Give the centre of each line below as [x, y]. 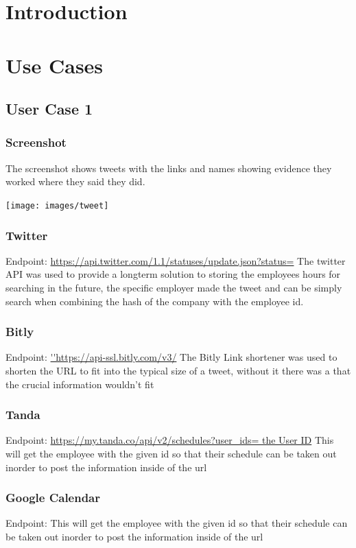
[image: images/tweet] [57, 205]
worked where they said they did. [75, 181]
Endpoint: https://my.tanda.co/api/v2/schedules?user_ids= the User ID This [170, 440]
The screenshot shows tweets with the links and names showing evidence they [169, 168]
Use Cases [55, 65]
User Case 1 [49, 109]
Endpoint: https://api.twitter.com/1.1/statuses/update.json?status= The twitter [176, 260]
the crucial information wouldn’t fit [80, 384]
